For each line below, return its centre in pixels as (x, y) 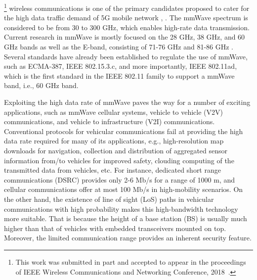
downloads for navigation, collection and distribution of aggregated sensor (116, 150)
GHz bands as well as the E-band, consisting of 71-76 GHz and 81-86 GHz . (119, 47)
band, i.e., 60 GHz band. (41, 85)
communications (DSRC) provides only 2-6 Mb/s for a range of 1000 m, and (120, 179)
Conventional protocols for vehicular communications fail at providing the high (124, 131)
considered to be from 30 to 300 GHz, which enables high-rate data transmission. (127, 27)
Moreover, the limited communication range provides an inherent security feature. (128, 238)
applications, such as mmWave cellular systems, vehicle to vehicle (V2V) (114, 112)
